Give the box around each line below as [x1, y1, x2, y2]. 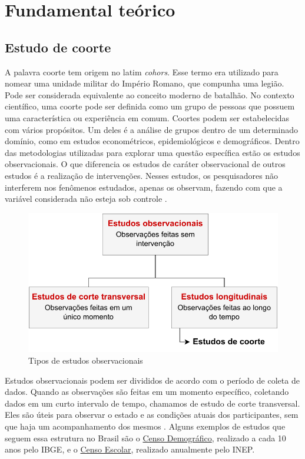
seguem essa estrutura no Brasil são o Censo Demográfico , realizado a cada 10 [5, 431, 286, 444]
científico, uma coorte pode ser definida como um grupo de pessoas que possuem [5, 100, 295, 112]
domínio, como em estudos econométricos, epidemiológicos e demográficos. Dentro [5, 135, 300, 147]
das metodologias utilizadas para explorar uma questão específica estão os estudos [5, 146, 300, 158]
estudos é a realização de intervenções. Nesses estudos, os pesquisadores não [5, 169, 279, 181]
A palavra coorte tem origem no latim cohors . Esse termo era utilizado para [5, 65, 279, 78]
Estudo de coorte [5, 38, 111, 56]
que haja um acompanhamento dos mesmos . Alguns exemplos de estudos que [5, 420, 286, 432]
